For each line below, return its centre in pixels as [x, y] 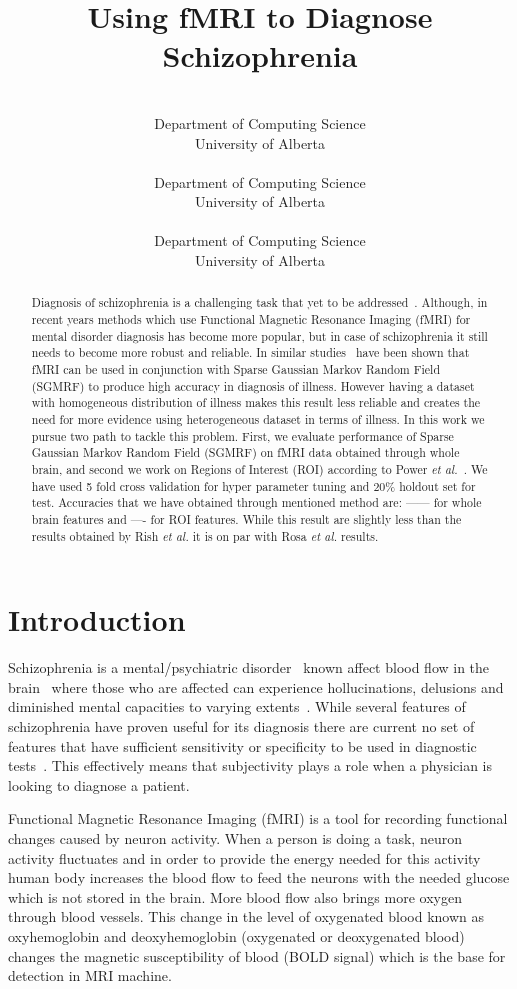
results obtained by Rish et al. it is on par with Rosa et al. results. [205, 535]
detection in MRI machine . [90, 975]
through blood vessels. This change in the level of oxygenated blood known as [246, 916]
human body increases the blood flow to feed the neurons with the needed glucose [259, 877]
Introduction [97, 619]
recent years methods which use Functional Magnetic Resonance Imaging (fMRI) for [251, 319]
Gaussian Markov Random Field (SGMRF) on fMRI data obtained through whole [245, 452]
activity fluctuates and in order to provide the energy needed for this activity [244, 857]
